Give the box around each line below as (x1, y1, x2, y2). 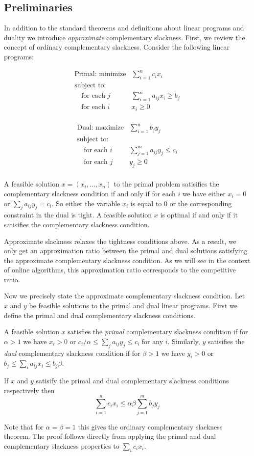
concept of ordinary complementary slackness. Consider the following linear (4, 42, 230, 52)
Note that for (4, 421, 44, 431)
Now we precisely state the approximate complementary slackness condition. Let (4, 291, 245, 301)
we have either (182, 188, 226, 198)
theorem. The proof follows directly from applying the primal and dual (4, 431, 216, 441)
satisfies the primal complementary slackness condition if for (68, 326, 248, 337)
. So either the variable (51, 198, 120, 208)
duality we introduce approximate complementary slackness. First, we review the (4, 32, 245, 42)
